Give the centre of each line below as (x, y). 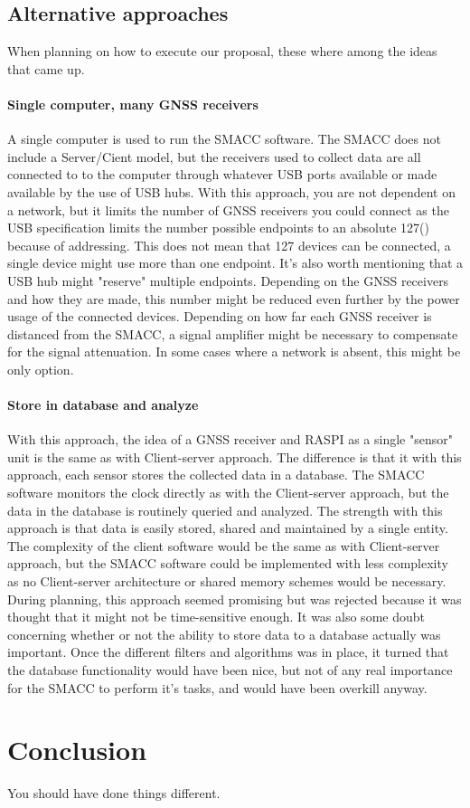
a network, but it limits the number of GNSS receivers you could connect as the (228, 209)
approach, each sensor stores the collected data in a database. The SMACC (216, 475)
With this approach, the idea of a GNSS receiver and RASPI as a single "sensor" (230, 439)
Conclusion (77, 750)
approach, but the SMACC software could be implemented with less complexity (228, 563)
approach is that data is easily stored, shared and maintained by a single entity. (228, 528)
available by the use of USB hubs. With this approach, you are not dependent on (231, 191)
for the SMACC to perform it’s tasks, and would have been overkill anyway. (217, 687)
